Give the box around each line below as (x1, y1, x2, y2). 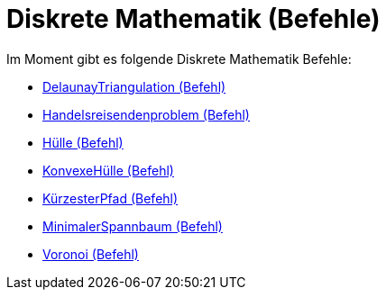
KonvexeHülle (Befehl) (42, 162, 174, 178)
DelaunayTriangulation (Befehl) (42, 78, 226, 94)
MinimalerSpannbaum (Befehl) (42, 218, 223, 234)
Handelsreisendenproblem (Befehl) (42, 106, 250, 122)
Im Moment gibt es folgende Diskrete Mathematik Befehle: (6, 50, 352, 67)
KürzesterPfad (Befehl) (42, 190, 179, 206)
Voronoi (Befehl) (42, 246, 139, 262)
